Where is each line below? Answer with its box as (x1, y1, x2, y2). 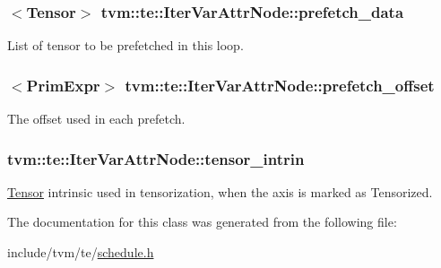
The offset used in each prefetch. (7, 109, 186, 128)
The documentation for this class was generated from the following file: (7, 212, 397, 231)
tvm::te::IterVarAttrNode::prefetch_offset (125, 73, 435, 96)
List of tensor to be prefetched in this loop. (7, 36, 244, 55)
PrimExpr (26, 73, 100, 96)
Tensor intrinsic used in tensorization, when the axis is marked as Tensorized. (7, 182, 433, 201)
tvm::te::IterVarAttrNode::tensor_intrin (7, 147, 305, 169)
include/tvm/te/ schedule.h (7, 243, 154, 262)
